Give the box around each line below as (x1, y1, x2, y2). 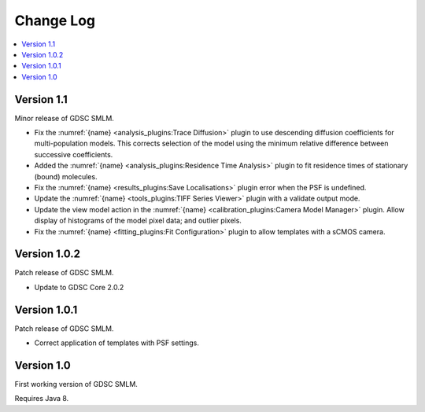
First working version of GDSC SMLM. (14, 380, 138, 389)
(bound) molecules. (34, 171, 98, 181)
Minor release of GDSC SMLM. (14, 113, 114, 123)
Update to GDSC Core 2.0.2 (34, 282, 124, 292)
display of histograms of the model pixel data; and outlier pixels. (34, 216, 242, 226)
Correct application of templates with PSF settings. (34, 338, 200, 348)
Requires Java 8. (14, 394, 69, 403)
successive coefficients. (34, 149, 113, 159)
